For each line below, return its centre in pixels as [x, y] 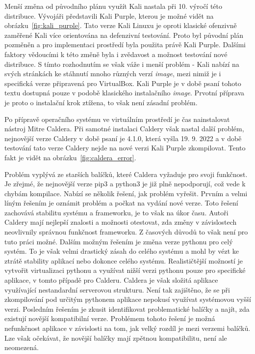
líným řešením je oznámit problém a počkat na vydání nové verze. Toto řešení [121, 203]
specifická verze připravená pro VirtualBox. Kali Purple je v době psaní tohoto [123, 83]
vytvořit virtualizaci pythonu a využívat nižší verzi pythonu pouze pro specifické [125, 270]
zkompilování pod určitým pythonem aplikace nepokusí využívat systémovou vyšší [128, 299]
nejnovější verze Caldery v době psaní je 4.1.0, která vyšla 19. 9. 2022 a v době [123, 138]
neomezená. [22, 347]
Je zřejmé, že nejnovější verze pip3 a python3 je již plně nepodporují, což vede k [125, 184]
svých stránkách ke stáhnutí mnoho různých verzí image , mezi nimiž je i [113, 74]
